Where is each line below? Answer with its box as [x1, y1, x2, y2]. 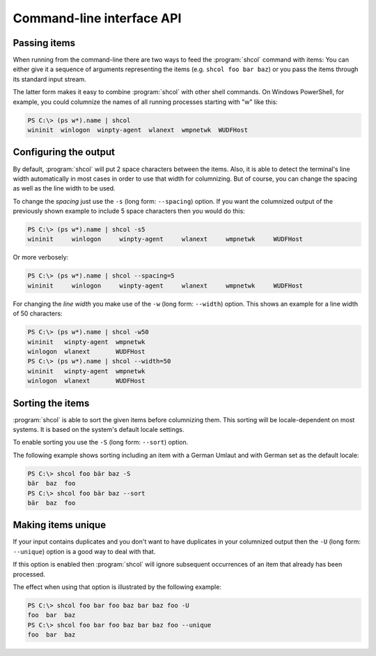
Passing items [13, 37, 76, 49]
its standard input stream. [13, 75, 86, 83]
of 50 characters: [13, 309, 63, 318]
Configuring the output [13, 147, 115, 158]
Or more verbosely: [13, 253, 69, 262]
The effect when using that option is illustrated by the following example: [13, 583, 222, 591]
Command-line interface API [13, 10, 182, 26]
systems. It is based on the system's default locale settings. [13, 426, 185, 433]
